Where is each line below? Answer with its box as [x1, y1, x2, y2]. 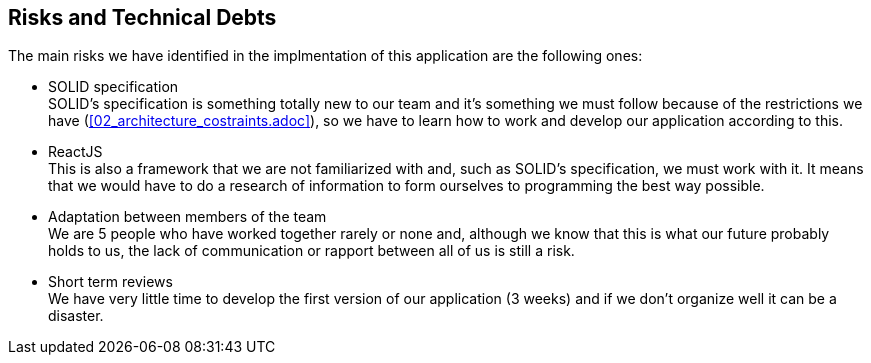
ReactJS [48, 143, 103, 161]
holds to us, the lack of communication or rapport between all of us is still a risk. [48, 242, 575, 260]
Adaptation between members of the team [48, 208, 327, 226]
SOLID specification [48, 78, 179, 96]
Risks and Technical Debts [8, 5, 277, 30]
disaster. [48, 307, 104, 325]
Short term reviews [48, 273, 173, 291]
